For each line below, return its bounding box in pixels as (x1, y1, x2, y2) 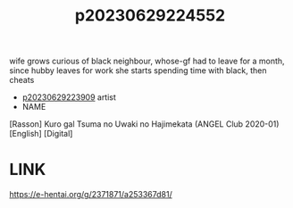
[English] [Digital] (9, 129, 73, 139)
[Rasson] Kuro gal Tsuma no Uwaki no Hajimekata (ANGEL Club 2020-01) (9, 119, 280, 129)
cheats (9, 75, 35, 86)
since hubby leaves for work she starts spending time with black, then (9, 65, 267, 76)
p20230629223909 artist (21, 92, 116, 103)
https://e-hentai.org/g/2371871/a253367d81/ (9, 189, 172, 200)
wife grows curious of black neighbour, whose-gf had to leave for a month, (9, 55, 285, 67)
